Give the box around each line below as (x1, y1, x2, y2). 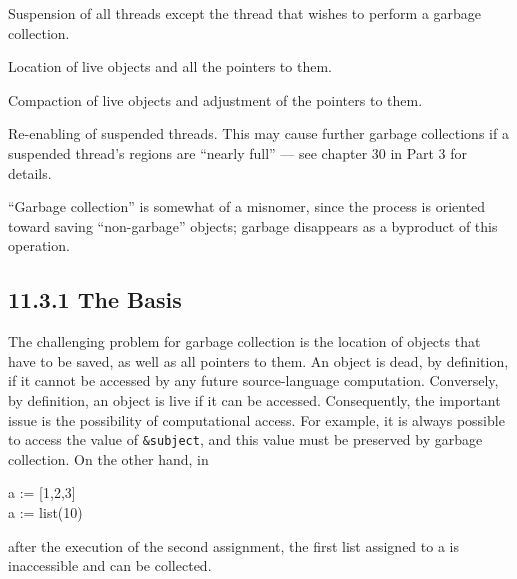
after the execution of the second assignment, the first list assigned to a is (8, 535, 459, 556)
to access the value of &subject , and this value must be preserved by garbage (8, 429, 483, 450)
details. (8, 162, 52, 183)
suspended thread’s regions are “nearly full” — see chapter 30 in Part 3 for (8, 142, 467, 163)
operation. (8, 235, 70, 256)
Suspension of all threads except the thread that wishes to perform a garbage (8, 3, 482, 23)
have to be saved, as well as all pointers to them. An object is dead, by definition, (8, 350, 509, 371)
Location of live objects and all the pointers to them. (8, 56, 332, 77)
